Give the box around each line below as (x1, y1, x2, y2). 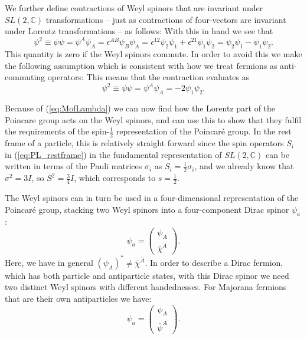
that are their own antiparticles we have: (5, 292, 152, 304)
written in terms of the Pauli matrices (5, 160, 142, 172)
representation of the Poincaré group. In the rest (116, 125, 292, 137)
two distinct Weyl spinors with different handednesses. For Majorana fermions (5, 281, 287, 293)
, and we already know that (194, 160, 294, 172)
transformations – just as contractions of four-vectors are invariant (45, 13, 286, 25)
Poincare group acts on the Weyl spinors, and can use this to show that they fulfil (5, 113, 302, 126)
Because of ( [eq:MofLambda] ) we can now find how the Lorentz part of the (5, 102, 276, 114)
